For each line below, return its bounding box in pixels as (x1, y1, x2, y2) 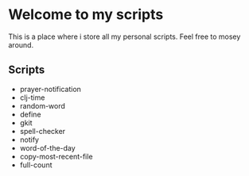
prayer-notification (19, 84, 82, 94)
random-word (19, 101, 66, 110)
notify (19, 135, 40, 144)
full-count (19, 160, 53, 170)
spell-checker (19, 126, 66, 136)
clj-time (19, 93, 45, 102)
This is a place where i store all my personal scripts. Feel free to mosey (8, 32, 241, 41)
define (19, 109, 41, 119)
